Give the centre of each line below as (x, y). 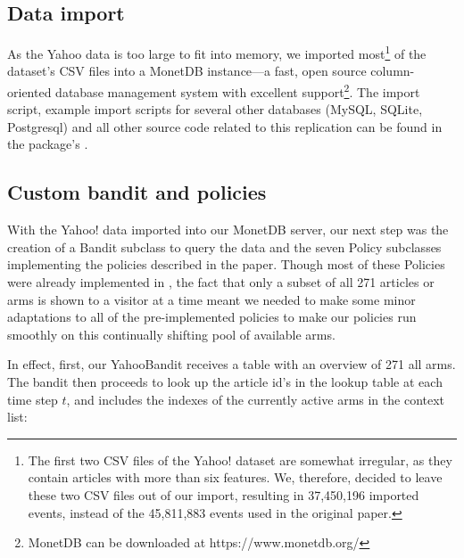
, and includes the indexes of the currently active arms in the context (256, 399)
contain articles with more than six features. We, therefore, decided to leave (235, 477)
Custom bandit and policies (137, 192)
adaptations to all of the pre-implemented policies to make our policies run (212, 317)
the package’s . (48, 144)
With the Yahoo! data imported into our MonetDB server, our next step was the (228, 230)
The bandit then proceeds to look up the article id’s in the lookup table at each (225, 382)
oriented (29, 91)
